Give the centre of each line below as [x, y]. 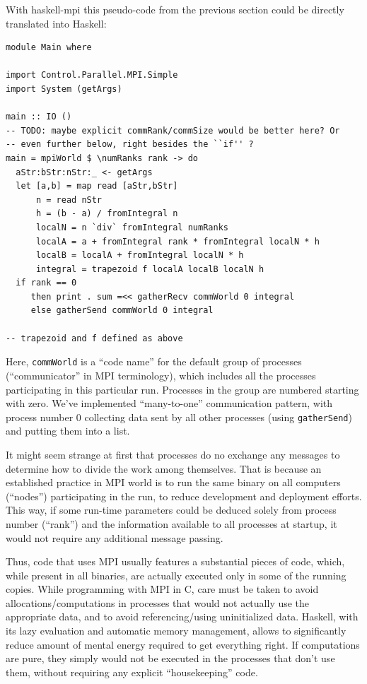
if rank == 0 [46, 283]
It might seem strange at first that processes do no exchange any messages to [173, 454]
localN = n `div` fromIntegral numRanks [132, 227]
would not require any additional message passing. [115, 537]
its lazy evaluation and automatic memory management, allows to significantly [176, 631]
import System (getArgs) [64, 89]
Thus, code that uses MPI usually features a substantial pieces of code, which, [175, 561]
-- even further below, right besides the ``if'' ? [130, 145]
